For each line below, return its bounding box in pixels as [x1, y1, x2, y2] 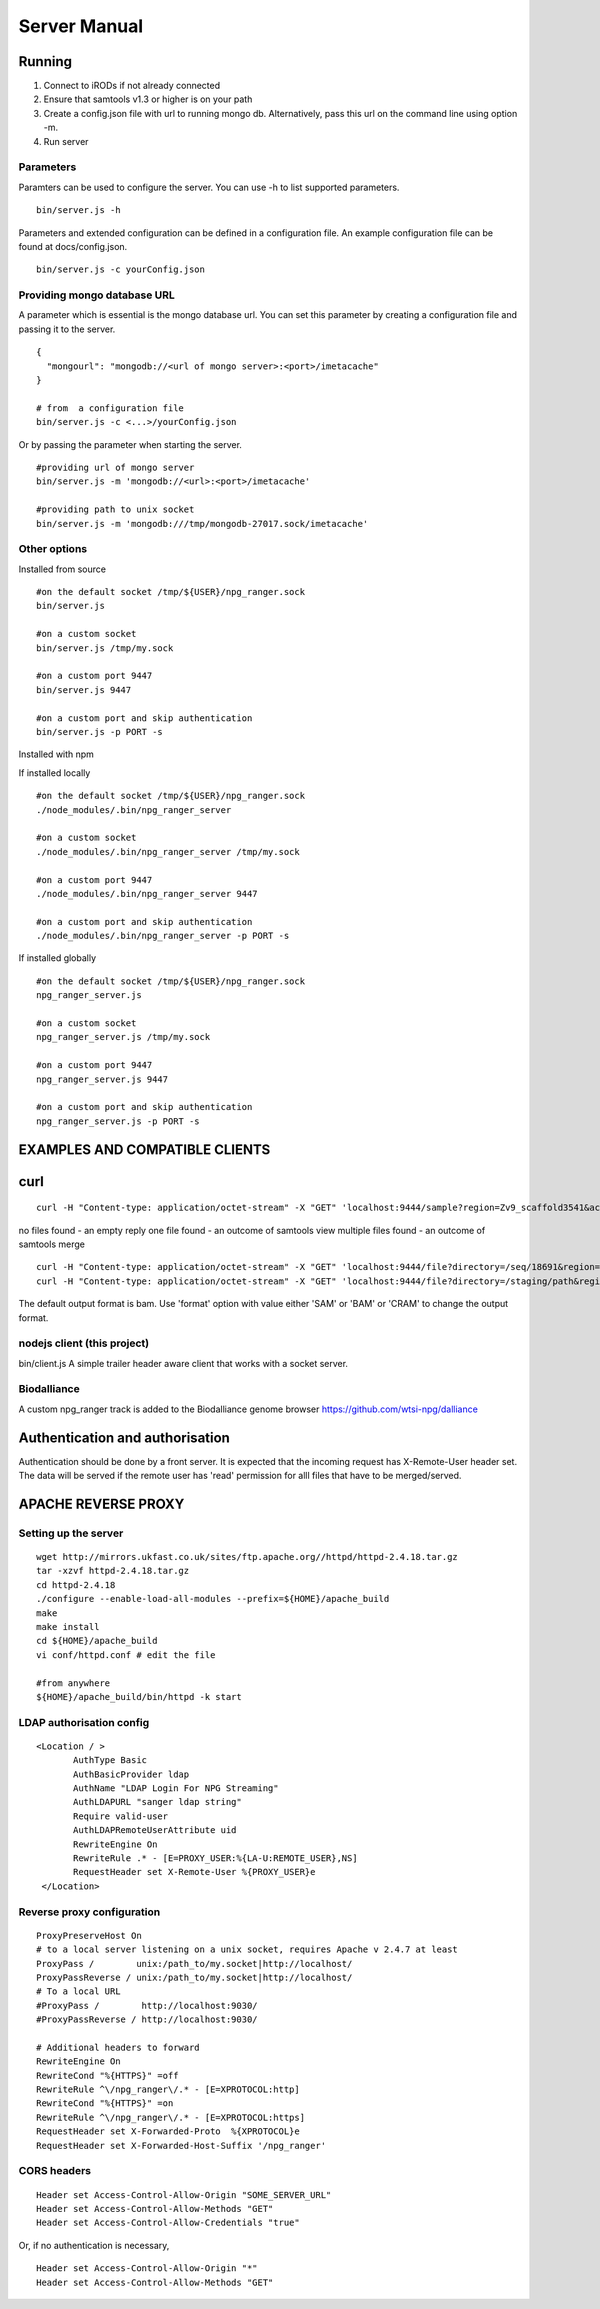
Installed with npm [18, 748, 95, 760]
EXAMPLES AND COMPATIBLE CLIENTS [18, 1141, 271, 1158]
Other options [18, 542, 88, 556]
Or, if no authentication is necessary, [18, 2239, 170, 2251]
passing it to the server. [18, 323, 116, 335]
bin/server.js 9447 [36, 684, 132, 695]
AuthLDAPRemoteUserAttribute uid [73, 1825, 237, 1836]
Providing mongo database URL [18, 288, 175, 302]
